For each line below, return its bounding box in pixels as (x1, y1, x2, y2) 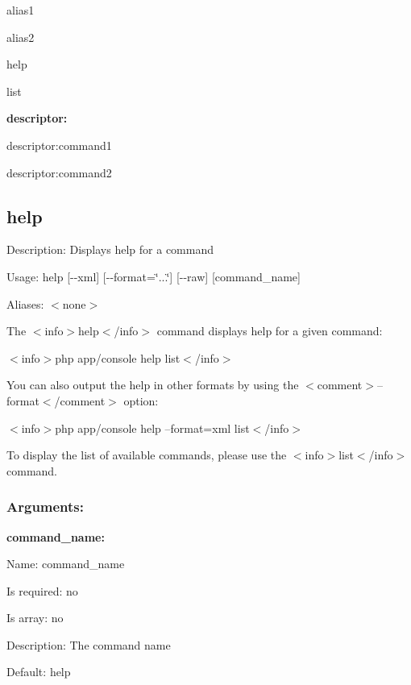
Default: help (6, 663, 71, 680)
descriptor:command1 (6, 136, 112, 153)
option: (123, 392, 159, 409)
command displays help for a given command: (156, 322, 383, 339)
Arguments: (6, 496, 85, 517)
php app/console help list (55, 349, 181, 366)
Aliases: (6, 295, 44, 312)
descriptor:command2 (6, 164, 112, 181)
